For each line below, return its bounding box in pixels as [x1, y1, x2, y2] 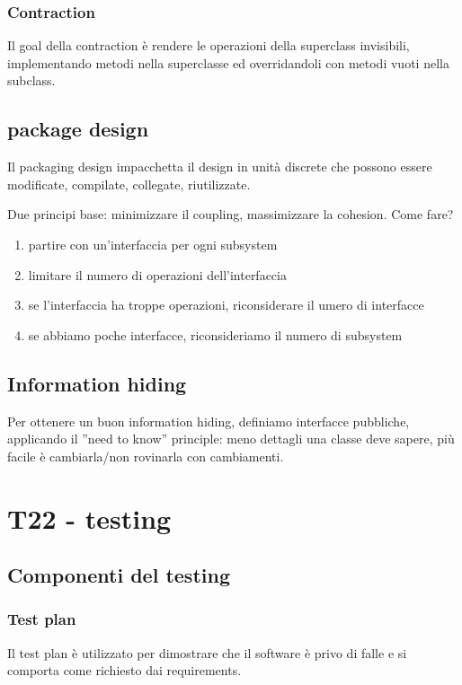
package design [7, 115, 149, 143]
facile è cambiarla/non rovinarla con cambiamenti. [7, 446, 284, 465]
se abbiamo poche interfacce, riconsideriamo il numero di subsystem [28, 325, 403, 344]
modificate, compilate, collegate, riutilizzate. [7, 174, 251, 193]
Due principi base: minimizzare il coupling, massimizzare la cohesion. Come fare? [7, 205, 454, 224]
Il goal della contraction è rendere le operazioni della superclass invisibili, [7, 36, 410, 55]
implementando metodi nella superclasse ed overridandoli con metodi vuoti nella [7, 53, 449, 72]
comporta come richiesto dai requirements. [7, 661, 242, 680]
